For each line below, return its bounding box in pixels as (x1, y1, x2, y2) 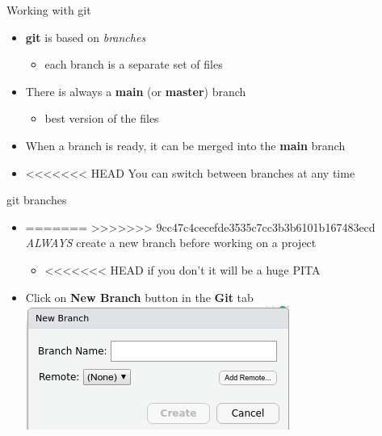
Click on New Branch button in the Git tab (25, 288, 254, 305)
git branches (6, 191, 67, 208)
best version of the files (44, 110, 159, 127)
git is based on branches (25, 28, 146, 45)
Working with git (6, 2, 91, 18)
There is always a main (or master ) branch (25, 82, 246, 99)
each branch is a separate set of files (44, 56, 223, 73)
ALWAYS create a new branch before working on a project (25, 234, 317, 251)
